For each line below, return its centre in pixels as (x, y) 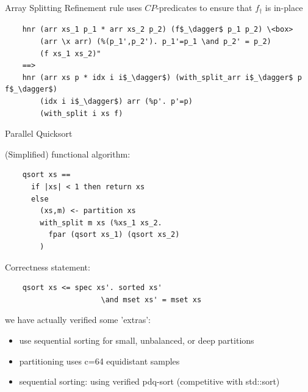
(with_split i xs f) (81, 113)
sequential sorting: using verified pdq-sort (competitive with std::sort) (149, 381)
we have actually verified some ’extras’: (78, 320)
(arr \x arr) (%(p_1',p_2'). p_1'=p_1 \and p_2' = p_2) (156, 42)
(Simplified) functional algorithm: (68, 154)
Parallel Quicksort (39, 133)
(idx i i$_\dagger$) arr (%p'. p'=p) (116, 102)
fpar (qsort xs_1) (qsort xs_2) (114, 235)
